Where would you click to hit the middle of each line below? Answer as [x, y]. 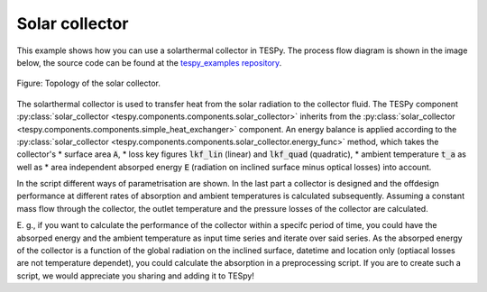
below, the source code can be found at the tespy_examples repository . [149, 62]
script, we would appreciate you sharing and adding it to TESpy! [135, 276]
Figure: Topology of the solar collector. [89, 83]
